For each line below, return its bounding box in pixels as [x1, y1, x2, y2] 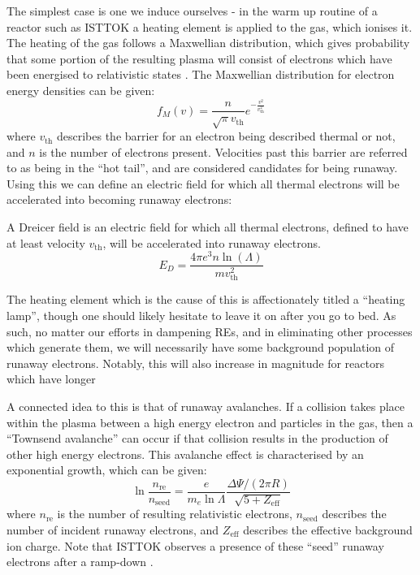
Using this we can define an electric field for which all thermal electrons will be [6, 175, 400, 192]
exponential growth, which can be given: [6, 461, 207, 478]
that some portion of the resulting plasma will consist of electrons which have [6, 50, 392, 67]
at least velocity [6, 234, 85, 251]
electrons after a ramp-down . [6, 553, 154, 570]
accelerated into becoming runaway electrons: [6, 191, 232, 208]
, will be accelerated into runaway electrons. [102, 234, 321, 251]
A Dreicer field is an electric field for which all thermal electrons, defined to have [6, 218, 409, 236]
